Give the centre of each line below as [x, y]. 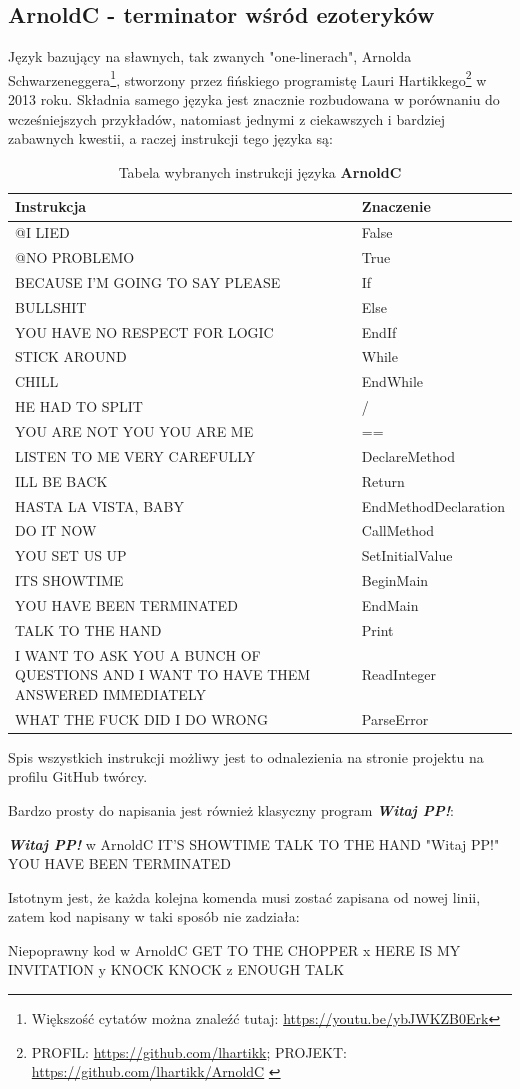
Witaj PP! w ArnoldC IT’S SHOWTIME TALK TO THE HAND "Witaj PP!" [254, 843]
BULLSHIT [51, 306]
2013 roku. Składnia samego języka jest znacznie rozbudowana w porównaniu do [254, 99]
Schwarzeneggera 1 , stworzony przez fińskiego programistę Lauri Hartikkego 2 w [247, 78]
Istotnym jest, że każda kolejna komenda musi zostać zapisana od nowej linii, [244, 896]
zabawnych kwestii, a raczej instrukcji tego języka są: [170, 138]
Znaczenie [396, 206]
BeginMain [395, 580]
